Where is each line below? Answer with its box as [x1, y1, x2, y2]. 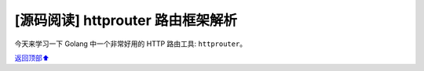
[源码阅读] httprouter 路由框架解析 [14, 12, 238, 29]
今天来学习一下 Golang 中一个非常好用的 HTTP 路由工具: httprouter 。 [14, 39, 247, 48]
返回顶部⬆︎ [14, 53, 50, 62]
